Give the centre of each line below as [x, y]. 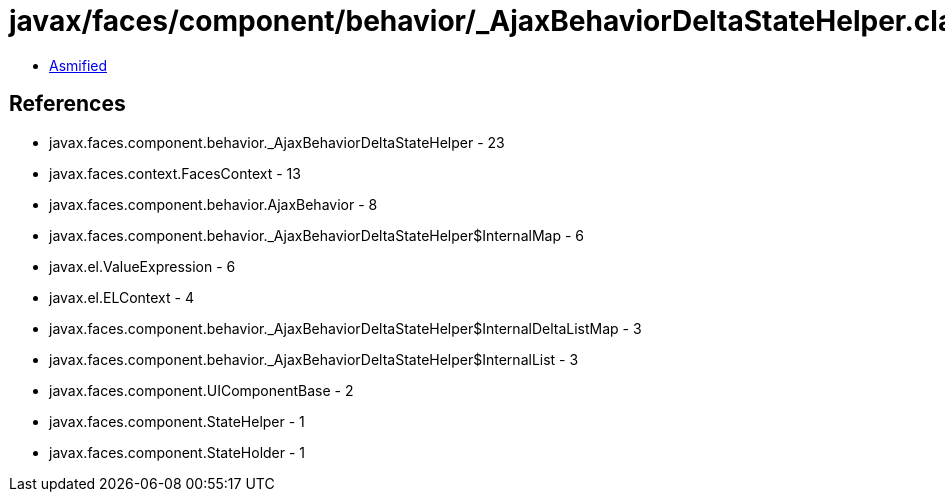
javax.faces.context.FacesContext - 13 [175, 173]
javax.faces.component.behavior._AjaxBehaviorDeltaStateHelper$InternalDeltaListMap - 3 [345, 328]
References [67, 104]
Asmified [78, 65]
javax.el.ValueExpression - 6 [142, 266]
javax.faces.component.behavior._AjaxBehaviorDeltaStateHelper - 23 [277, 142]
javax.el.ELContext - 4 [121, 297]
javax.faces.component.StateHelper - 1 [177, 421]
